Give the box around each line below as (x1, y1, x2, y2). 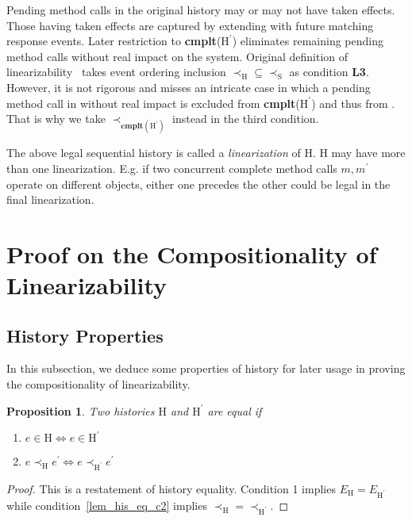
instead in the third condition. (172, 110, 319, 127)
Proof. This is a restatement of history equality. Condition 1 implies (6, 481, 336, 497)
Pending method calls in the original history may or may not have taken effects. (6, 2, 395, 17)
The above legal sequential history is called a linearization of (6, 144, 301, 161)
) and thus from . (311, 94, 395, 111)
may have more (331, 144, 406, 161)
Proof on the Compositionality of (6, 237, 377, 270)
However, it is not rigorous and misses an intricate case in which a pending (6, 79, 371, 95)
